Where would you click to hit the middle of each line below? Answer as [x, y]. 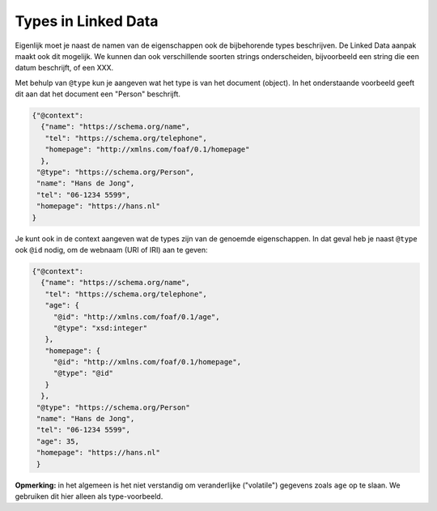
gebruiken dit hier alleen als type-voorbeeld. [89, 496]
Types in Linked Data [87, 21]
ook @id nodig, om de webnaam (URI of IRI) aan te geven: [111, 249]
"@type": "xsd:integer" [100, 328]
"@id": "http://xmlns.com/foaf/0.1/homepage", [147, 362]
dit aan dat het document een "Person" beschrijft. [98, 94]
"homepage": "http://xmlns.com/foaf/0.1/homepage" [147, 149]
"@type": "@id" [83, 373]
